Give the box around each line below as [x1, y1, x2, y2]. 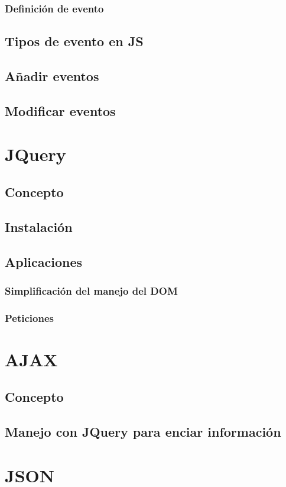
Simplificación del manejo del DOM [5, 283, 178, 298]
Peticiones [5, 310, 54, 325]
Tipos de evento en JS [5, 32, 144, 50]
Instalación [5, 217, 73, 236]
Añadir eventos [5, 67, 99, 85]
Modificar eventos [5, 101, 116, 120]
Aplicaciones [5, 252, 83, 270]
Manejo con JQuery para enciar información [5, 423, 281, 441]
